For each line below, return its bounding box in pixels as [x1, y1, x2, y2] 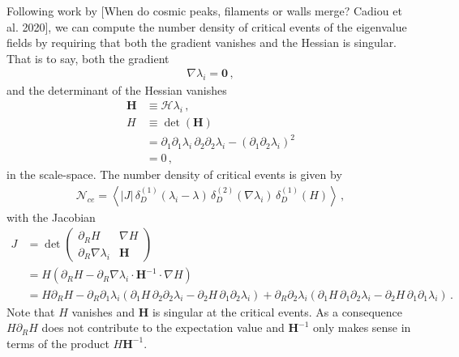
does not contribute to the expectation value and [41, 319, 285, 336]
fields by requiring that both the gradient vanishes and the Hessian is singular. [6, 34, 397, 51]
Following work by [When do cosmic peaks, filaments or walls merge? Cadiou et [6, 2, 402, 19]
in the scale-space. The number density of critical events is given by [6, 166, 342, 183]
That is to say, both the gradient [6, 49, 169, 66]
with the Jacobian [6, 208, 96, 225]
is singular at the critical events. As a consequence [152, 303, 402, 320]
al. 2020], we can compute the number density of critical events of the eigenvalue [6, 18, 407, 35]
